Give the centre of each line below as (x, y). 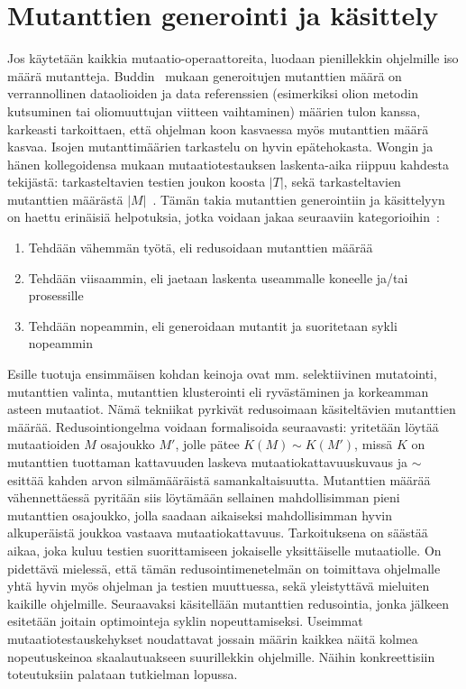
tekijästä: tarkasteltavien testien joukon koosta (137, 182)
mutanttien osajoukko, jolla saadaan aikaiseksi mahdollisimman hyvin (200, 514)
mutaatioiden (44, 444)
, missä (374, 444)
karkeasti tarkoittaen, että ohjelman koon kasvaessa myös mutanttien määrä (218, 129)
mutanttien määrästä (65, 199)
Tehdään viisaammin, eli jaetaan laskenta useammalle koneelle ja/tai (218, 277)
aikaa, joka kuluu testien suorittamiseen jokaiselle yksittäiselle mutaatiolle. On (224, 550)
